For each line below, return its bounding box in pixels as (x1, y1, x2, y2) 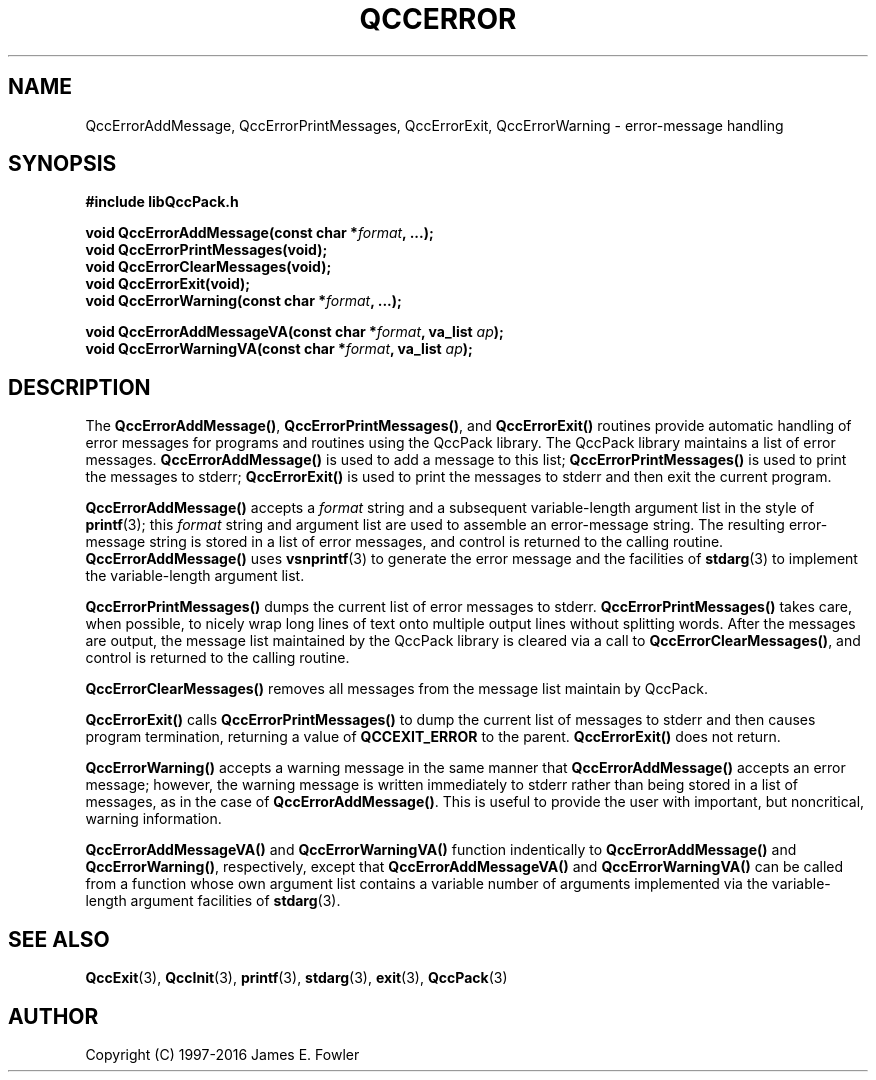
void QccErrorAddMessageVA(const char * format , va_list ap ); (85, 323, 504, 341)
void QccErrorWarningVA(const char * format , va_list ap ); (85, 340, 473, 358)
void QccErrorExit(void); (85, 275, 251, 293)
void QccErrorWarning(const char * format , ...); (85, 292, 402, 310)
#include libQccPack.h (85, 193, 239, 211)
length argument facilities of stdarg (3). (85, 892, 341, 910)
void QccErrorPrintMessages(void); (85, 241, 328, 259)
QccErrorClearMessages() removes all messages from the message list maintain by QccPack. (85, 680, 708, 698)
